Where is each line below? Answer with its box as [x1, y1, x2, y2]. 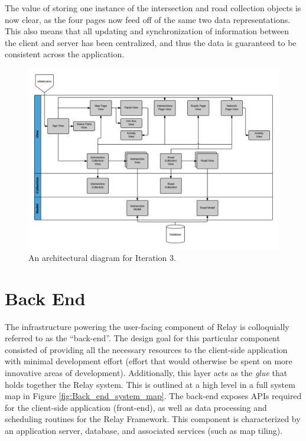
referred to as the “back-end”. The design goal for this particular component [5, 332, 280, 344]
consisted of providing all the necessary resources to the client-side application [5, 343, 288, 355]
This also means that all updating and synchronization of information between [5, 25, 289, 37]
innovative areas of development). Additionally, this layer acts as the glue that [5, 367, 288, 379]
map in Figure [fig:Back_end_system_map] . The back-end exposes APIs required [5, 390, 302, 402]
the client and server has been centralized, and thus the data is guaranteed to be [5, 36, 297, 48]
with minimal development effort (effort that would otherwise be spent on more [5, 355, 292, 367]
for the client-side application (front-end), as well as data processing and [5, 401, 267, 413]
